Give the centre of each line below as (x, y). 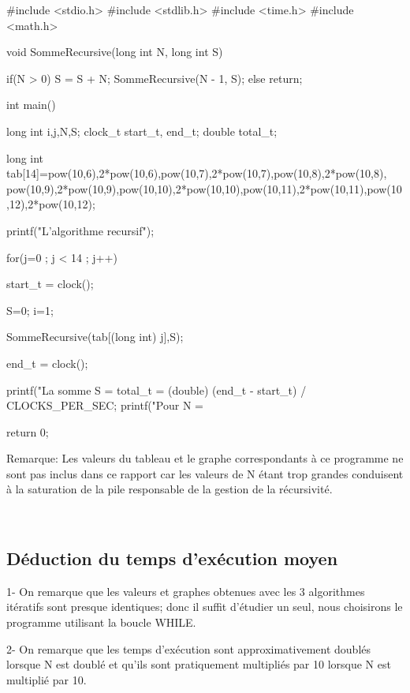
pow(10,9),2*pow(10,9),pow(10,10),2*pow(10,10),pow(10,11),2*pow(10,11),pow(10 (204, 188)
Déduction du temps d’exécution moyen (172, 558)
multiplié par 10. (47, 679)
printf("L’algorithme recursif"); (80, 230)
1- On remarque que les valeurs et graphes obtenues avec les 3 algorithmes (186, 591)
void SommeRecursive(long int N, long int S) (115, 52)
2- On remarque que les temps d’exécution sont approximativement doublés (189, 648)
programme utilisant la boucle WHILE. (101, 622)
